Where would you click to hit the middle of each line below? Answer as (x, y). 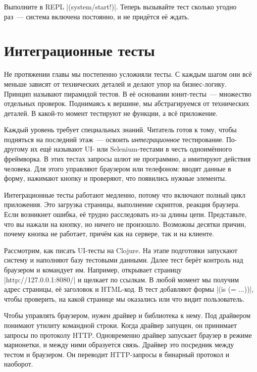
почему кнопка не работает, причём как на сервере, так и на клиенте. (109, 234)
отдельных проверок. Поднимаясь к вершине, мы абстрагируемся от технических (127, 103)
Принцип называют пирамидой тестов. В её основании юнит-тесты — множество (128, 93)
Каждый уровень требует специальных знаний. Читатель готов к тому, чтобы (120, 130)
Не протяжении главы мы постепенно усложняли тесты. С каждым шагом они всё (128, 74)
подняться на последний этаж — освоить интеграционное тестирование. (114, 139)
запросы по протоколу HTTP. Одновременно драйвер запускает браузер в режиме (128, 335)
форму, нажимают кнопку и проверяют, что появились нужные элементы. (115, 178)
